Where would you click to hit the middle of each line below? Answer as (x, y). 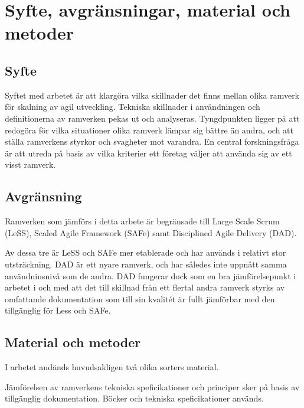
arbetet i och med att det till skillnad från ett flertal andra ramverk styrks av (145, 287)
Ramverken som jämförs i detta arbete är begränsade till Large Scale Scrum (142, 221)
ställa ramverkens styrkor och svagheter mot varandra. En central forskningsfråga (152, 141)
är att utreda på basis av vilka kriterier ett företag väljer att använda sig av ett (148, 153)
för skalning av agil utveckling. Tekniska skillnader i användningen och (133, 107)
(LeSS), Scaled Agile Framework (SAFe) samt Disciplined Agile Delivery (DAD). (151, 232)
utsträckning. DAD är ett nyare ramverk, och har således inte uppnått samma (146, 264)
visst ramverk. (30, 164)
